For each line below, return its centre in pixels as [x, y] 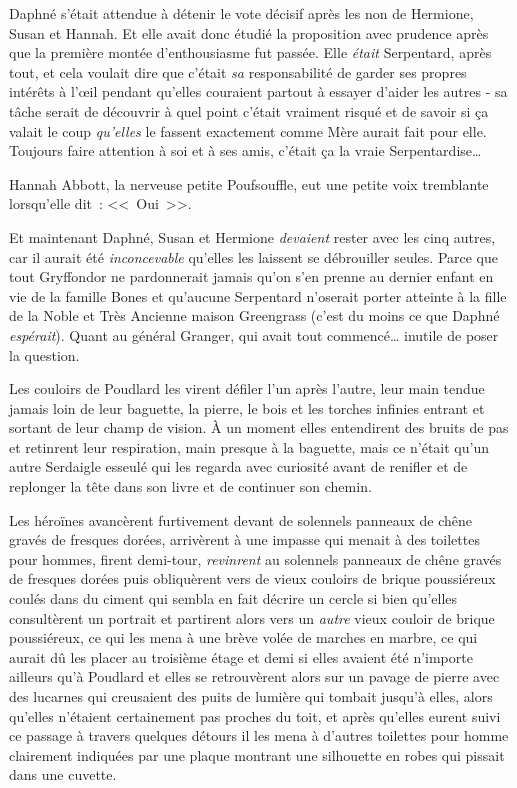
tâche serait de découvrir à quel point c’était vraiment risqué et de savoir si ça [249, 110]
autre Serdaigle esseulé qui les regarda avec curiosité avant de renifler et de [238, 466]
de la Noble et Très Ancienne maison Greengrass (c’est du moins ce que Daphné [254, 315]
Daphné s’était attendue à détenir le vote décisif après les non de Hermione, [241, 13]
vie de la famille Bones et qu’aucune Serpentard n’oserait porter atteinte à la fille [258, 295]
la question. [44, 354]
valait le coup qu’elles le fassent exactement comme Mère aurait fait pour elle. [248, 130]
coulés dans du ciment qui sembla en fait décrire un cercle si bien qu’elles [233, 598]
